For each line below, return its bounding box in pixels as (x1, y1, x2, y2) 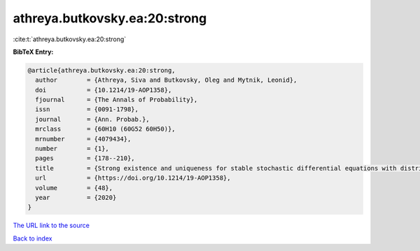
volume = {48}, (35, 184, 113, 192)
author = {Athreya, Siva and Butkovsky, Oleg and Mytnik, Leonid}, (35, 76, 297, 84)
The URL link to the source (13, 221, 90, 230)
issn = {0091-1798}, (35, 106, 139, 113)
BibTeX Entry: (13, 48, 54, 56)
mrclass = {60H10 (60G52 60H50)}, (35, 125, 176, 133)
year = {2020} (35, 194, 117, 201)
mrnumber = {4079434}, (35, 135, 132, 143)
